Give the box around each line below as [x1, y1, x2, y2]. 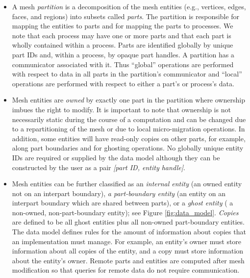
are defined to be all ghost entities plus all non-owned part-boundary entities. [12, 217, 245, 227]
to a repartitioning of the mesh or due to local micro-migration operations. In [12, 124, 245, 134]
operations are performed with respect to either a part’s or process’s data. [12, 78, 234, 88]
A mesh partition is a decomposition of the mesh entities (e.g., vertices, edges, [12, 1, 246, 11]
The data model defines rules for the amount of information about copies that [12, 227, 246, 237]
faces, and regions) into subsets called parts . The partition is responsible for [12, 11, 239, 21]
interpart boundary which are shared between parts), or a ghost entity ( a [12, 198, 233, 208]
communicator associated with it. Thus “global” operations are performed [12, 59, 234, 69]
